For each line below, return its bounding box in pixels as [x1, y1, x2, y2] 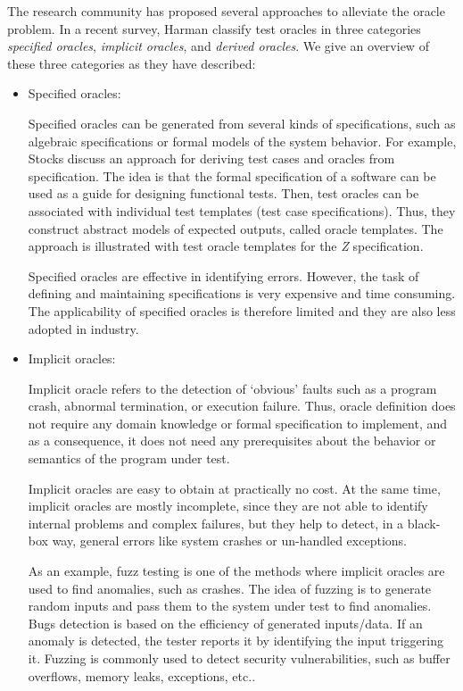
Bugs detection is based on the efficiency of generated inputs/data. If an [28, 613, 423, 632]
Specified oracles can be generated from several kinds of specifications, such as [28, 113, 456, 132]
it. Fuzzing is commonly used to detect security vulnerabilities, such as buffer [28, 649, 451, 667]
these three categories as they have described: [7, 54, 256, 72]
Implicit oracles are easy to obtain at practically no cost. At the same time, [28, 479, 441, 497]
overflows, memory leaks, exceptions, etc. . [28, 666, 256, 685]
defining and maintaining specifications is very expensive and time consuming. [28, 284, 456, 303]
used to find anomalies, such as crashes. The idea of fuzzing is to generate [28, 579, 432, 597]
